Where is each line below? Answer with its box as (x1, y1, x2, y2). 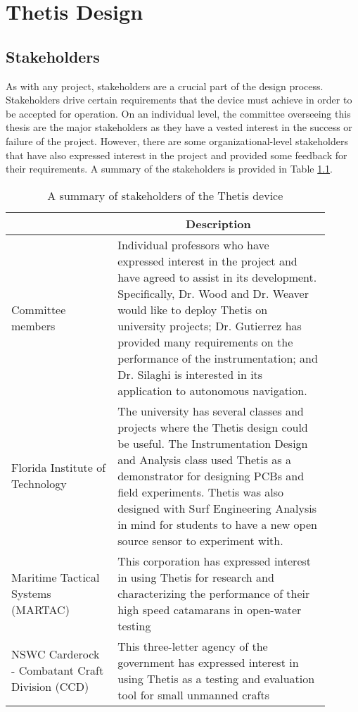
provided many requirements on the (117, 333, 293, 350)
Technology (11, 475, 67, 492)
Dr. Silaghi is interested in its (117, 366, 263, 382)
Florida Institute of (11, 459, 106, 476)
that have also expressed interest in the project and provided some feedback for (6, 147, 347, 162)
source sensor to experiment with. (117, 532, 283, 549)
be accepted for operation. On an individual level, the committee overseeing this (6, 106, 351, 120)
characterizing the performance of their (117, 585, 310, 601)
